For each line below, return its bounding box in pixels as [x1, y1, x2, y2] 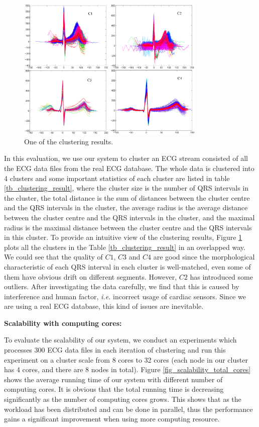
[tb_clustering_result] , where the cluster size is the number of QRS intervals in [4, 183, 248, 193]
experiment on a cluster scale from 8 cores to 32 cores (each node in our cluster [4, 354, 248, 365]
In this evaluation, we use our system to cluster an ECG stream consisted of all [4, 153, 248, 163]
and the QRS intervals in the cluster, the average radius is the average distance [4, 202, 248, 213]
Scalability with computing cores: [4, 317, 122, 328]
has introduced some [190, 271, 253, 282]
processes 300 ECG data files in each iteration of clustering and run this [4, 345, 226, 355]
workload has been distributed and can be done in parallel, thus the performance [4, 403, 253, 414]
